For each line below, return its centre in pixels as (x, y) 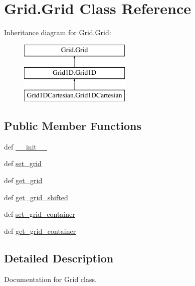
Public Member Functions (73, 126)
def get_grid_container (40, 231)
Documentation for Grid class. (50, 279)
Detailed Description (59, 258)
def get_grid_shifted (36, 197)
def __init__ (26, 146)
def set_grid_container (40, 214)
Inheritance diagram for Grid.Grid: (58, 32)
